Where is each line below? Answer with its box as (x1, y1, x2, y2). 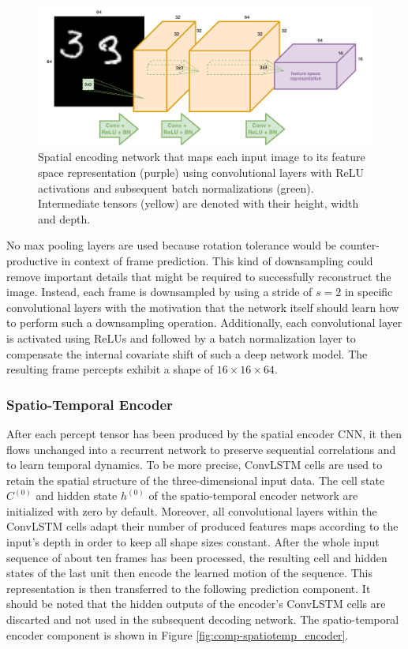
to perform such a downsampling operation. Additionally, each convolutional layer (6, 314, 402, 331)
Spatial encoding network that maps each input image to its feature (38, 148, 365, 165)
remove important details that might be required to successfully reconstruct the (6, 268, 391, 284)
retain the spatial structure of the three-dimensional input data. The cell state (6, 471, 385, 488)
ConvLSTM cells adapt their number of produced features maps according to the (6, 518, 399, 535)
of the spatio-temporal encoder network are (148, 487, 358, 504)
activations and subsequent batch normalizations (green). (38, 179, 314, 196)
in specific (344, 283, 393, 300)
